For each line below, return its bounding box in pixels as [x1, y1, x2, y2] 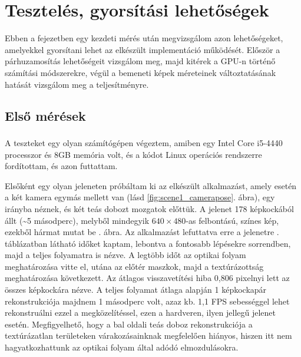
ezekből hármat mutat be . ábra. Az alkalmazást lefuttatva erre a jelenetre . [5, 226, 279, 238]
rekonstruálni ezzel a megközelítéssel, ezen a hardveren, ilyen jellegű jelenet [5, 306, 276, 319]
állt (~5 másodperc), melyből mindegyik [5, 214, 150, 226]
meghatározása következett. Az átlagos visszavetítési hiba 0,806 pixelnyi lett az [5, 272, 290, 284]
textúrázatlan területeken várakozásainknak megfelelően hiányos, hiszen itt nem [5, 329, 292, 342]
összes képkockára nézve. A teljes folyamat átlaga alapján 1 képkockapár [5, 283, 267, 296]
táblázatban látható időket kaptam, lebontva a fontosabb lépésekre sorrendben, [5, 237, 291, 249]
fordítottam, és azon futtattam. [5, 160, 118, 172]
